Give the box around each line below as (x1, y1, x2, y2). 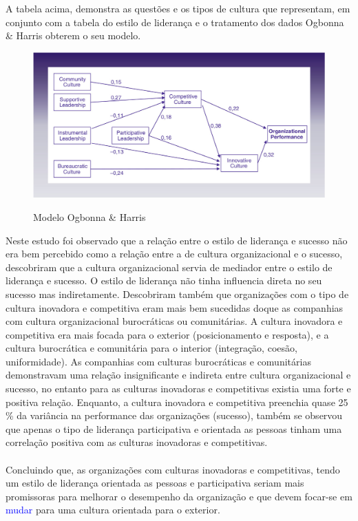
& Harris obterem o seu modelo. (6, 28, 141, 43)
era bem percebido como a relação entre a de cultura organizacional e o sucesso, (6, 246, 343, 261)
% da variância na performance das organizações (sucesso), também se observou (6, 408, 343, 423)
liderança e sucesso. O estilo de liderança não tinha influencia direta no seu (6, 273, 322, 288)
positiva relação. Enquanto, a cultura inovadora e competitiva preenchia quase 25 (6, 394, 348, 409)
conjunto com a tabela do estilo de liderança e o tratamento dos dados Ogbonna (6, 14, 344, 29)
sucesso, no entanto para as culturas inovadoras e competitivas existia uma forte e (6, 381, 351, 396)
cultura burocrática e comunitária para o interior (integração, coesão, (6, 341, 297, 355)
